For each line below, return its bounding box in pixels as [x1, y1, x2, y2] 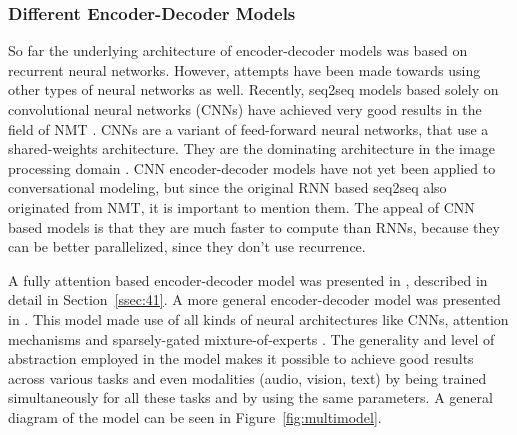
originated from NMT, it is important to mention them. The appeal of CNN [8, 196, 475, 217]
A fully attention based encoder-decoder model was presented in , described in [8, 269, 488, 290]
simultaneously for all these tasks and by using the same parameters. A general [8, 387, 493, 408]
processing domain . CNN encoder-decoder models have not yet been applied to [8, 157, 496, 178]
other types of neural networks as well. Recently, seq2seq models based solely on [8, 79, 499, 100]
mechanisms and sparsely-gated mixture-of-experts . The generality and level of [8, 328, 495, 349]
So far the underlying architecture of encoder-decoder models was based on [8, 40, 468, 61]
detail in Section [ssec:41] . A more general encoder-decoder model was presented [8, 289, 501, 310]
